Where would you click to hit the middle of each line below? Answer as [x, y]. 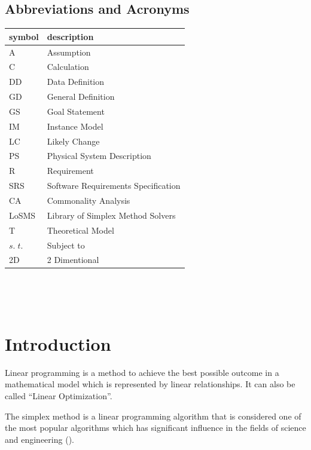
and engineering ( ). [39, 439]
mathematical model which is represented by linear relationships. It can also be [150, 384]
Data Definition [76, 82]
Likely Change [73, 141]
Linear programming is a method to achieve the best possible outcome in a [142, 372]
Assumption [69, 52]
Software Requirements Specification [114, 186]
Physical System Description [99, 156]
